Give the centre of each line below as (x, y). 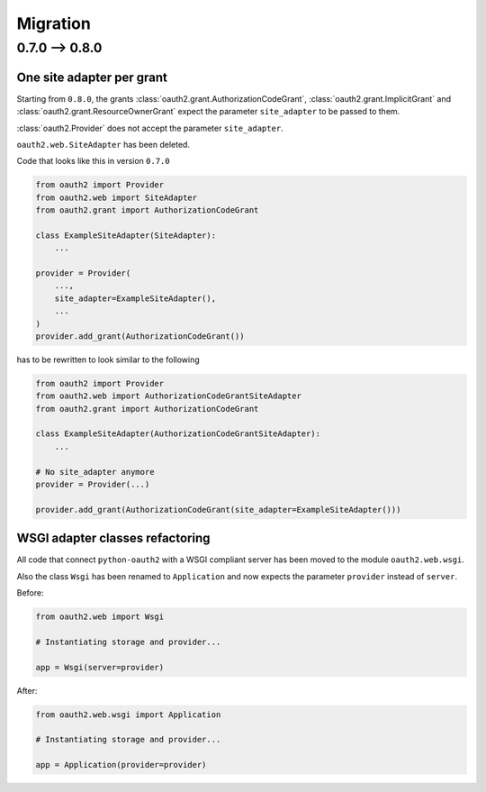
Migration (54, 23)
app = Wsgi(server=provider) (100, 667)
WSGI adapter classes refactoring (113, 538)
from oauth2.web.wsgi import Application (128, 715)
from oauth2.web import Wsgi (100, 617)
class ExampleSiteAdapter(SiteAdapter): (126, 235)
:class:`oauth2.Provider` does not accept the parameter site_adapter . (150, 128)
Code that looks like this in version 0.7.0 (93, 161)
